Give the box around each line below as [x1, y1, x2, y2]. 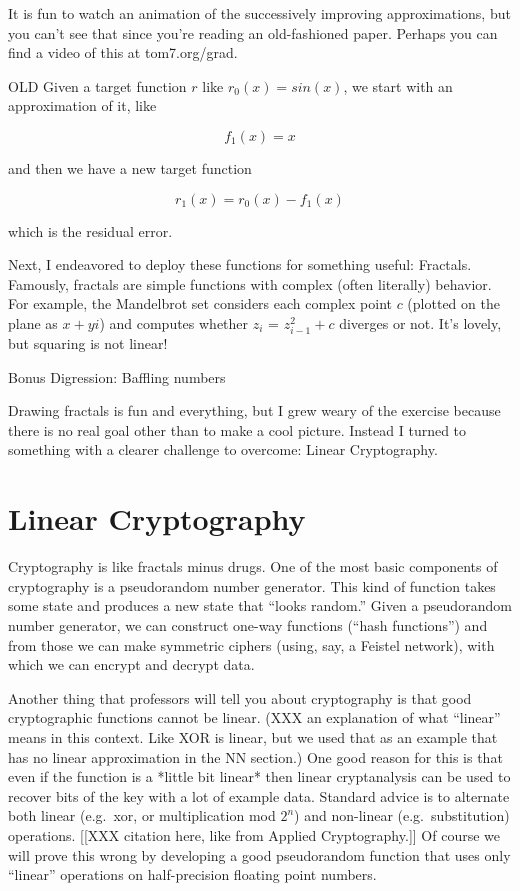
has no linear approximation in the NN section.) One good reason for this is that [8, 746, 503, 767]
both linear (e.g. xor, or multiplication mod [8, 805, 276, 826]
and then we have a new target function [8, 157, 252, 178]
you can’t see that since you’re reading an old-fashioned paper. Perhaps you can [8, 22, 498, 43]
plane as [8, 312, 58, 333]
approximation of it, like [8, 95, 157, 116]
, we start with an [343, 75, 453, 96]
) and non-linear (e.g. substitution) [294, 805, 510, 826]
